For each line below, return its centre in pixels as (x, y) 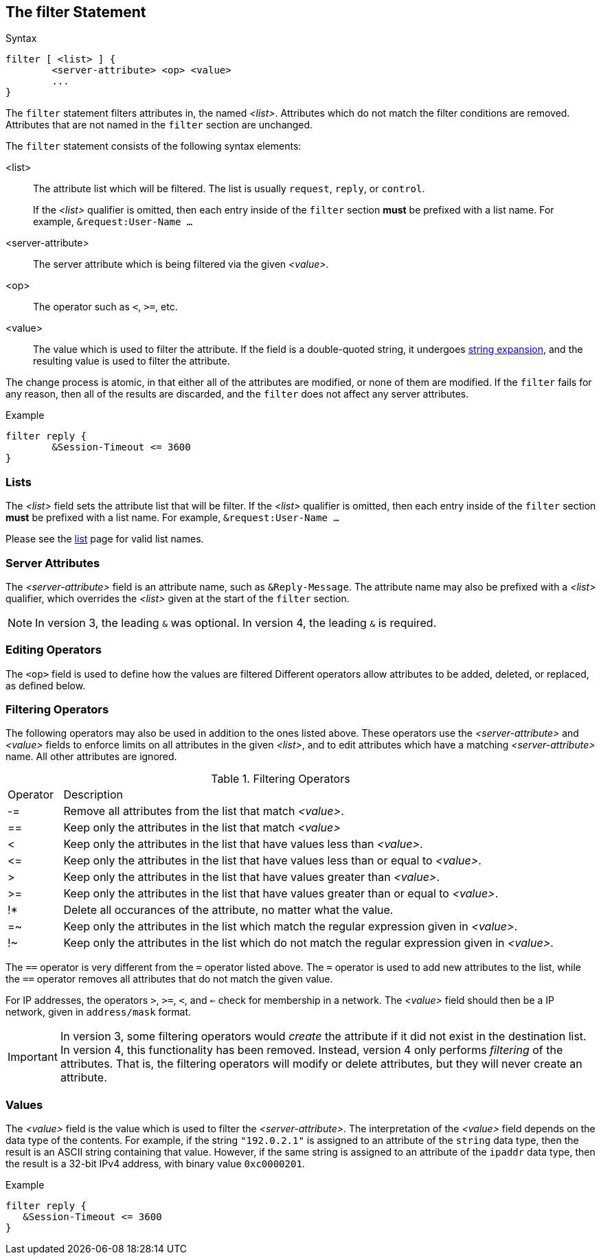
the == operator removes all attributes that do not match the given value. (169, 979)
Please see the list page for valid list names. (105, 539)
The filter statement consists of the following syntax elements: (154, 146)
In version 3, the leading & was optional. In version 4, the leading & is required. (236, 622)
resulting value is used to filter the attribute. (132, 361)
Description (93, 795)
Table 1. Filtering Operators (281, 779)
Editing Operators (54, 650)
